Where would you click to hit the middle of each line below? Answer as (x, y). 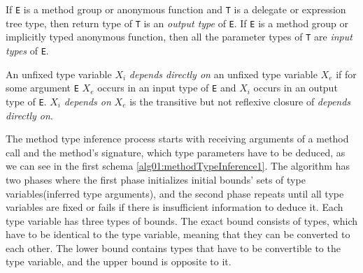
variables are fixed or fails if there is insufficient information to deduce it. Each (175, 207)
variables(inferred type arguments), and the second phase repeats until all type (175, 193)
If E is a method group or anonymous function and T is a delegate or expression (176, 9)
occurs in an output (296, 88)
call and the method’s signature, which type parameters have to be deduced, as (176, 152)
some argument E (42, 88)
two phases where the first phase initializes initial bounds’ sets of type (156, 179)
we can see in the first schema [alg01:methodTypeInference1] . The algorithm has (178, 166)
